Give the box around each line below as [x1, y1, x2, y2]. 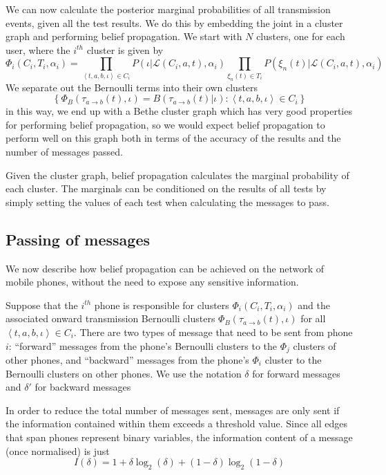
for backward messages [35, 380, 131, 394]
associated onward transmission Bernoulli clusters [6, 311, 215, 326]
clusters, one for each [256, 29, 345, 44]
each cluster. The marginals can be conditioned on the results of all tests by [6, 181, 327, 196]
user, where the [6, 42, 70, 57]
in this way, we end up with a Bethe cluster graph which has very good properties [6, 104, 352, 118]
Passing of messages [6, 228, 151, 250]
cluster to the [264, 352, 322, 366]
